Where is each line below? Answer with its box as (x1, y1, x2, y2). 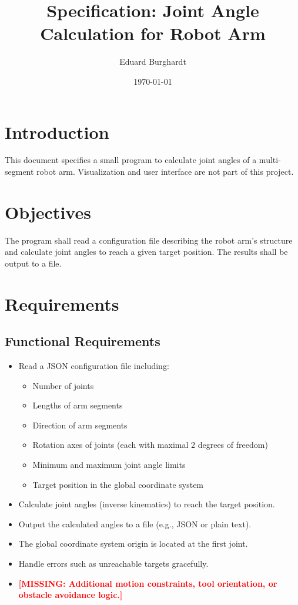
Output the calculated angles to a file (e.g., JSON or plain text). (18, 517, 252, 530)
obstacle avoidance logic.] (18, 589, 123, 601)
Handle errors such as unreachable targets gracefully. (18, 557, 209, 570)
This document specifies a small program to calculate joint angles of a (5, 154, 257, 166)
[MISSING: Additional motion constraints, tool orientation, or (18, 577, 277, 589)
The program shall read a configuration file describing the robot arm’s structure (5, 234, 293, 246)
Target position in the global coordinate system (32, 478, 204, 490)
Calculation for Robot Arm (40, 21, 266, 45)
